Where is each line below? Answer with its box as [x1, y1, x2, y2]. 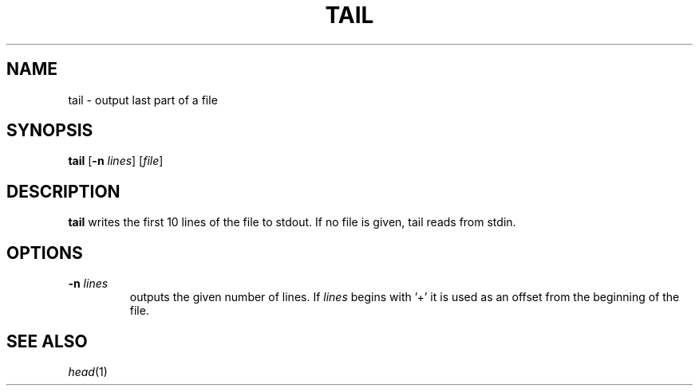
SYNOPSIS [6, 120, 93, 141]
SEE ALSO [6, 331, 88, 351]
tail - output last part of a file [68, 92, 218, 107]
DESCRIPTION [6, 181, 120, 202]
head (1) [68, 364, 108, 378]
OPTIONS [6, 242, 83, 263]
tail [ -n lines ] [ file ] [68, 154, 164, 168]
